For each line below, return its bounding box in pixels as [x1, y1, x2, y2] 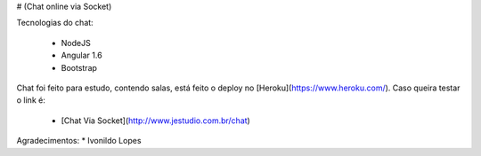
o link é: [16, 95, 46, 105]
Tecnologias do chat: [16, 18, 94, 28]
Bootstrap [61, 62, 98, 73]
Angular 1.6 [61, 50, 102, 61]
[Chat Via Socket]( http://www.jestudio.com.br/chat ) [61, 115, 251, 126]
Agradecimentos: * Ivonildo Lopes [16, 136, 142, 146]
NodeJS [61, 37, 91, 48]
